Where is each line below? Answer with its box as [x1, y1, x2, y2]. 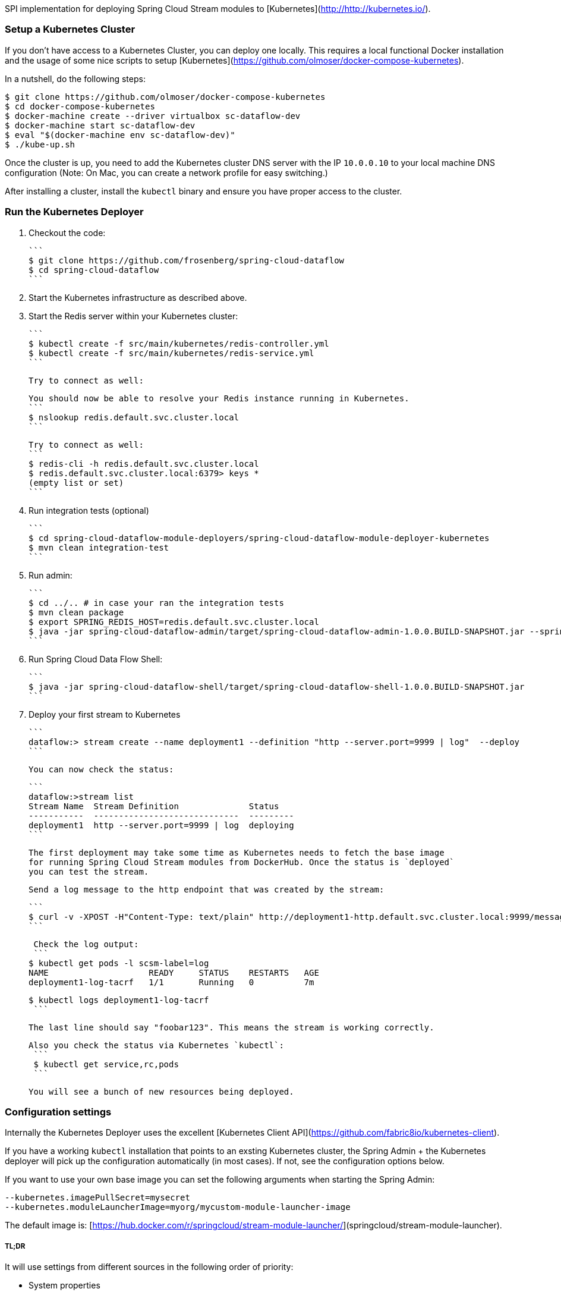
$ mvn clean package [29, 607, 124, 617]
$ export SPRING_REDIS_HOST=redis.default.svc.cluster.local [29, 617, 319, 627]
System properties [29, 1280, 100, 1291]
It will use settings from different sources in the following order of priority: [5, 1262, 294, 1272]
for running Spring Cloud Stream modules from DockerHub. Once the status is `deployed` [29, 857, 455, 867]
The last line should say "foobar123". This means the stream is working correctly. [29, 1022, 434, 1032]
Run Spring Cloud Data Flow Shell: [29, 653, 163, 664]
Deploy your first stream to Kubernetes [29, 709, 181, 719]
